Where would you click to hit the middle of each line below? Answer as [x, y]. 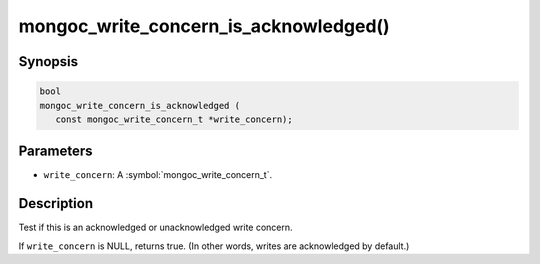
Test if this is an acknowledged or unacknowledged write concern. [156, 227]
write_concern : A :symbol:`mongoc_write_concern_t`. [158, 175]
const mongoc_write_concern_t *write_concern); [174, 119]
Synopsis [48, 61]
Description [56, 203]
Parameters [55, 151]
